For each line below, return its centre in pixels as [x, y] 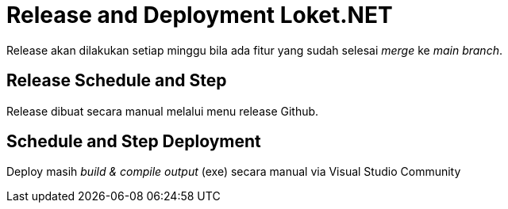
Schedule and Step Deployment [134, 142]
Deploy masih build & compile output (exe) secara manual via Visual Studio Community [234, 172]
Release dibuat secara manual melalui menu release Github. [163, 111]
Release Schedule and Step [117, 81]
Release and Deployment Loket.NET [200, 15]
